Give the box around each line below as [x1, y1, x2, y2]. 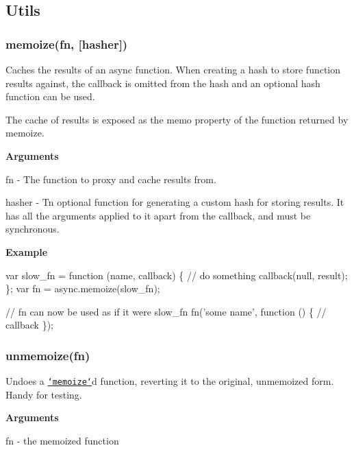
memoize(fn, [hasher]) [5, 35, 128, 52]
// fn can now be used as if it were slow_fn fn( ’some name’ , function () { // [5, 304, 327, 318]
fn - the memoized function [5, 433, 119, 447]
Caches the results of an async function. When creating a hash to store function [5, 62, 341, 76]
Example [5, 244, 48, 259]
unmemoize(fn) [5, 346, 90, 364]
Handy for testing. [5, 387, 82, 401]
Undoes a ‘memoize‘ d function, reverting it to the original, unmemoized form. [5, 374, 334, 388]
